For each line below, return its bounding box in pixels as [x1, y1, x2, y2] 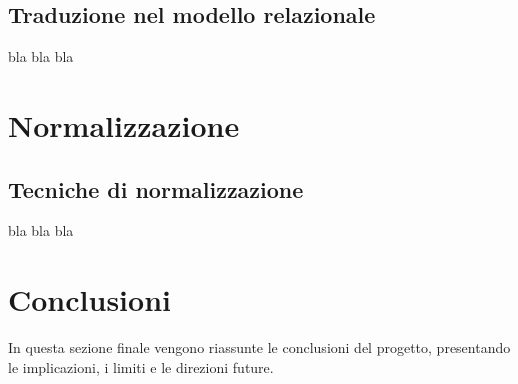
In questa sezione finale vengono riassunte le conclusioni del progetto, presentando [8, 337, 511, 358]
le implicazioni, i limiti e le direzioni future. [8, 356, 274, 377]
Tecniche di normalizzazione [8, 173, 304, 204]
